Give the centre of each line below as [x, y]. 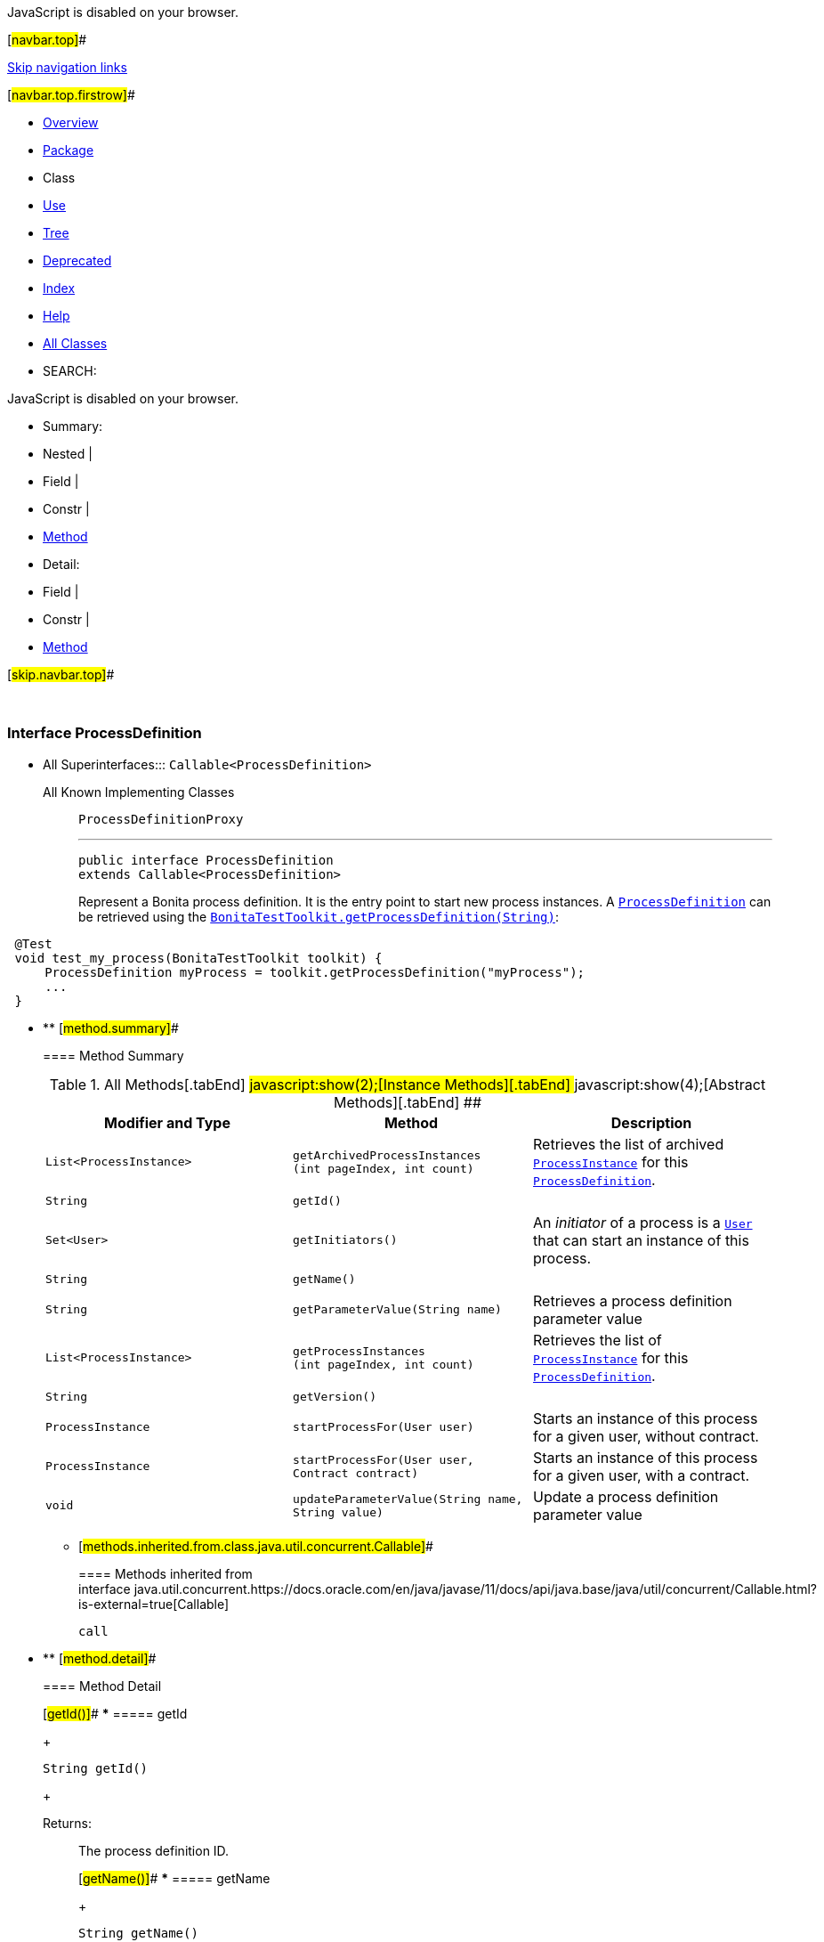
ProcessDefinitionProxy [161, 819]
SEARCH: [70, 371]
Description [651, 1122]
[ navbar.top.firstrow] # [71, 95]
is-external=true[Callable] [154, 1604]
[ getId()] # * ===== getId [115, 1713]
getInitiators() [345, 1240]
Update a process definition [626, 1496]
